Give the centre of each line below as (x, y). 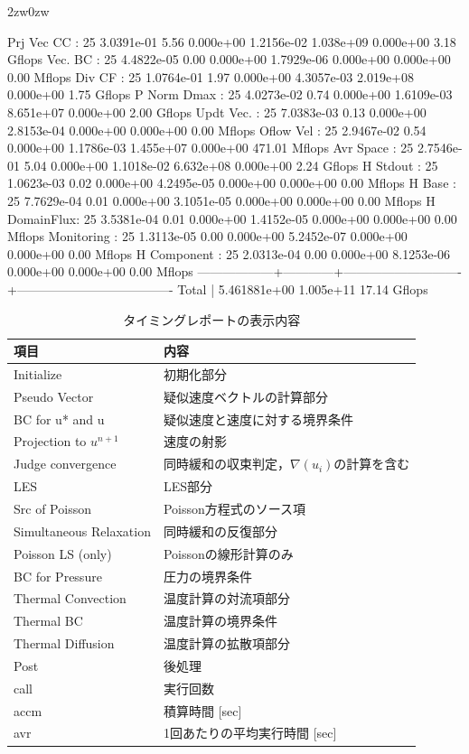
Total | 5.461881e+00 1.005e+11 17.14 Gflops (303, 289)
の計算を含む (372, 464)
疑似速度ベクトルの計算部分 (245, 396)
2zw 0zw (28, 11)
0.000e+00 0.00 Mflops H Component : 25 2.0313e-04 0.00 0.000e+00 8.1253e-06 (229, 253)
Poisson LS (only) (63, 553)
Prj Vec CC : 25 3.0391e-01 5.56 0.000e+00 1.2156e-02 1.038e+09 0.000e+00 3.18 (232, 41)
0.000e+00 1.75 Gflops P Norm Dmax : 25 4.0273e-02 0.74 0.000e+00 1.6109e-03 (230, 94)
